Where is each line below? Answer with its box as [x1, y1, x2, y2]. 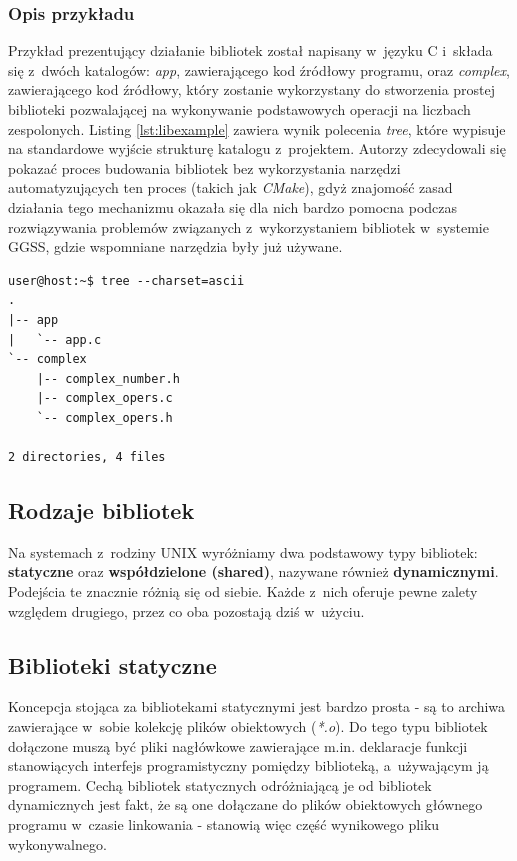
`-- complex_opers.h [36, 410, 173, 425]
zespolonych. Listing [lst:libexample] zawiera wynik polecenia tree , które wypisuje [8, 118, 506, 139]
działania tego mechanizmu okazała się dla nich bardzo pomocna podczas [8, 196, 458, 217]
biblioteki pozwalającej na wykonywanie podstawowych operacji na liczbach [8, 99, 471, 119]
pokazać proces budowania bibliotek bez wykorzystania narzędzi [8, 157, 401, 178]
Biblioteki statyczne [8, 649, 217, 680]
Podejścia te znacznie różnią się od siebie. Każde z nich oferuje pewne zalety [8, 581, 478, 602]
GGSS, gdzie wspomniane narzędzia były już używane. [8, 236, 343, 257]
